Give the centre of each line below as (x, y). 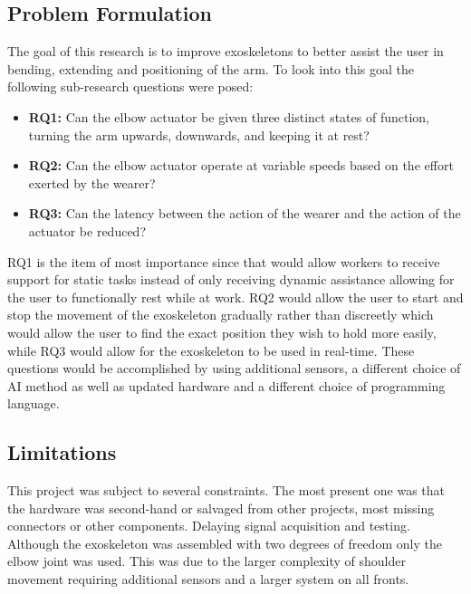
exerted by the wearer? (92, 182)
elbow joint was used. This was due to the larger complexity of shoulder (207, 561)
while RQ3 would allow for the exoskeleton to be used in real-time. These (211, 350)
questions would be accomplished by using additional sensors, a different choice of (234, 368)
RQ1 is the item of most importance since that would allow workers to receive (224, 261)
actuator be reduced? (87, 230)
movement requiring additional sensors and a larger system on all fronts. (208, 579)
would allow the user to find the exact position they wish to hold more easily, (222, 332)
